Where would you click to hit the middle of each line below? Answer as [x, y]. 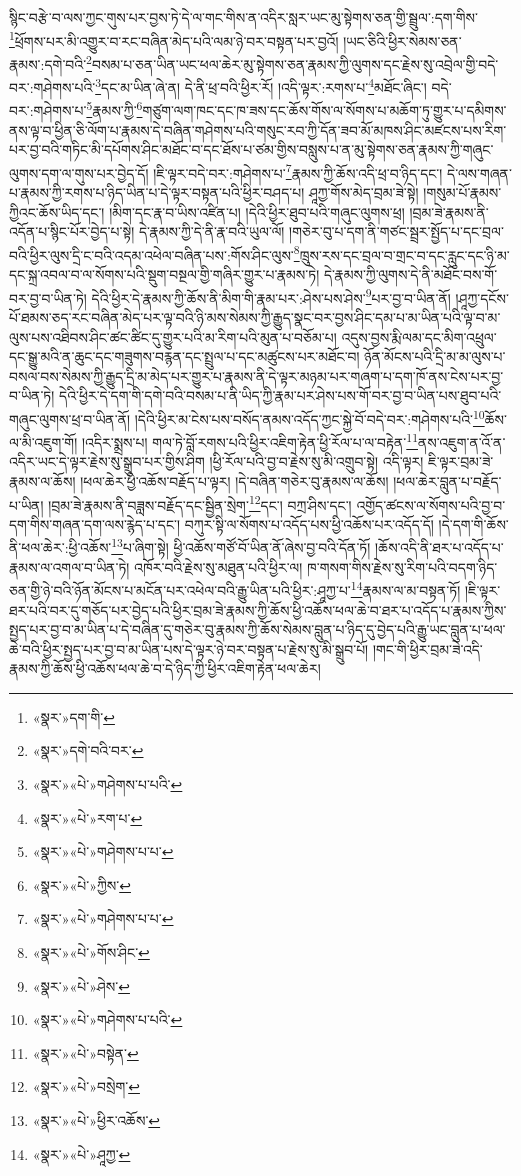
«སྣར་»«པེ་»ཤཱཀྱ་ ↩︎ [81, 1153]
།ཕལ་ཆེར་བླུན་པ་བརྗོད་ [447, 480]
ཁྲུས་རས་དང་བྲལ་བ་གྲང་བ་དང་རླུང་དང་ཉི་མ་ [404, 254]
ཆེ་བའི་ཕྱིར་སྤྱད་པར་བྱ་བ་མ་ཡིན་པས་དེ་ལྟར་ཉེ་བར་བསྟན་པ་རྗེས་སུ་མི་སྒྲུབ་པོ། [189, 648]
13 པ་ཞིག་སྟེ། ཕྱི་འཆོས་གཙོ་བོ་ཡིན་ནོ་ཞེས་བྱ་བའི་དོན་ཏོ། [241, 546]
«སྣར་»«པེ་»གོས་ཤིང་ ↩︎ [91, 952]
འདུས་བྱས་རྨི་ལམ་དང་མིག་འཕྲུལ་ [419, 336]
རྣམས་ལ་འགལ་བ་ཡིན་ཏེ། [69, 566]
